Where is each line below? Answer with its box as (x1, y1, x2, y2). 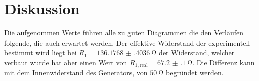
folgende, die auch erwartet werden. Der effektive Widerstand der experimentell (4, 37, 250, 48)
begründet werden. (166, 67, 224, 78)
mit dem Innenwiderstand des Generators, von (4, 67, 148, 78)
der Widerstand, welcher (159, 47, 235, 58)
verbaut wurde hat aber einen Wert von (4, 57, 127, 67)
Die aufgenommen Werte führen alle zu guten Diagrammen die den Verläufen (4, 27, 244, 38)
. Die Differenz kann (192, 57, 255, 67)
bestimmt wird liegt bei (4, 47, 77, 58)
